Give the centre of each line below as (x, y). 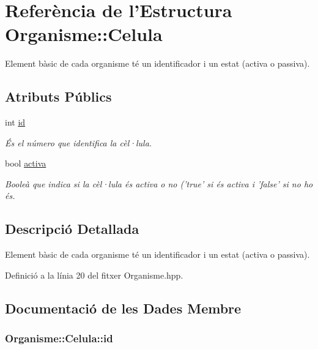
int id (15, 122)
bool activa (26, 163)
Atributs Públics (58, 96)
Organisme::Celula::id (59, 338)
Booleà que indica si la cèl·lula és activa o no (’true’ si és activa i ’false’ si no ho (159, 183)
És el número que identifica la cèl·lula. (79, 142)
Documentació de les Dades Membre (123, 308)
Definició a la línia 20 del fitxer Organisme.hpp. (94, 275)
